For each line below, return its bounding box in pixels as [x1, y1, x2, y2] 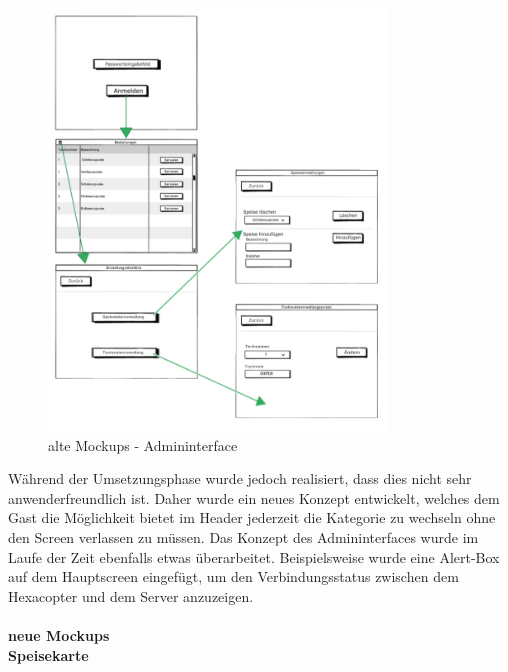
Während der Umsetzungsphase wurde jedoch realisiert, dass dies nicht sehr [8, 468, 472, 489]
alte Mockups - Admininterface [48, 434, 238, 455]
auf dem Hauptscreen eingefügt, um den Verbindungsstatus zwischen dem [8, 566, 459, 587]
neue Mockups [8, 624, 110, 645]
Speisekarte [8, 644, 89, 665]
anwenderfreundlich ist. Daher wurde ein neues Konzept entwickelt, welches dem [8, 487, 500, 508]
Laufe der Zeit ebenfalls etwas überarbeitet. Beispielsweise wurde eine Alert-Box [8, 546, 500, 567]
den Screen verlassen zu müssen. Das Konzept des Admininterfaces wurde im [8, 527, 479, 548]
